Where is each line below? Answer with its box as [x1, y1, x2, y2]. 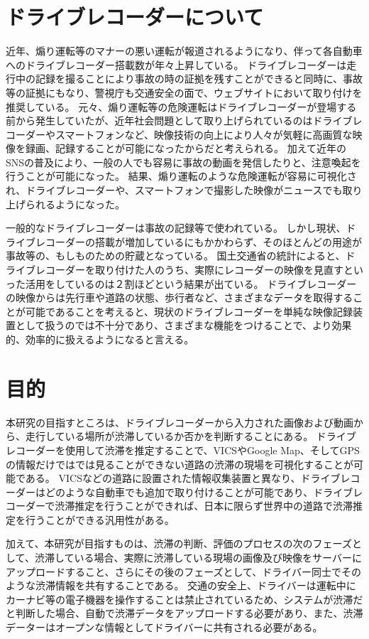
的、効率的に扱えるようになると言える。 [6, 332, 194, 346]
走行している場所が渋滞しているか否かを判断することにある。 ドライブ [25, 429, 356, 444]
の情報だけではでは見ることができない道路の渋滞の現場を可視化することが [6, 456, 353, 471]
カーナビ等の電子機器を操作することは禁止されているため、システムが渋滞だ [6, 591, 363, 606]
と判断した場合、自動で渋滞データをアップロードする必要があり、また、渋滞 [6, 606, 363, 621]
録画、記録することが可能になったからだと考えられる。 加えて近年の [25, 141, 346, 156]
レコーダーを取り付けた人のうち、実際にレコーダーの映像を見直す [35, 262, 343, 277]
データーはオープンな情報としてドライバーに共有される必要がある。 [6, 620, 323, 635]
